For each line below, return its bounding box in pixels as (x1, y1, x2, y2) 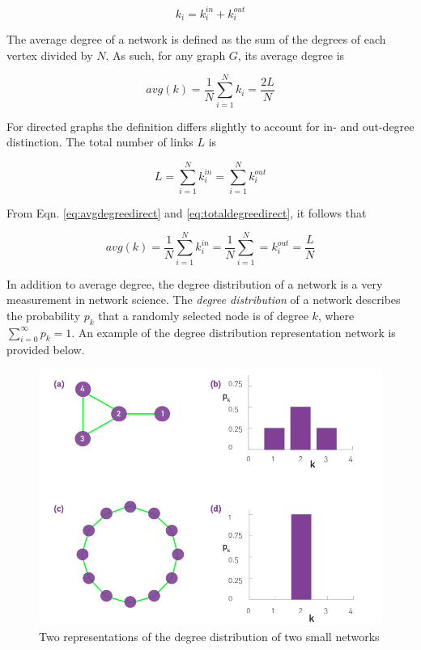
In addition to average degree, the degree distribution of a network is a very (6, 275, 383, 292)
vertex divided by (6, 46, 93, 63)
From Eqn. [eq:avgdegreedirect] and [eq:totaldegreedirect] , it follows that (6, 204, 367, 221)
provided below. (6, 341, 85, 358)
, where (317, 306, 355, 323)
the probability (6, 306, 81, 323)
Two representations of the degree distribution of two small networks (39, 627, 380, 644)
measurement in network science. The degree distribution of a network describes (6, 291, 401, 308)
